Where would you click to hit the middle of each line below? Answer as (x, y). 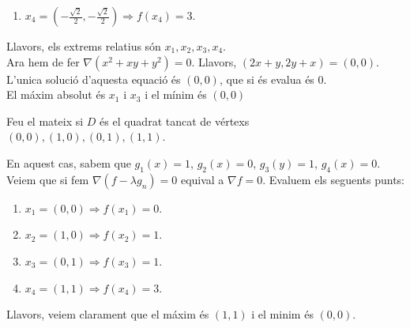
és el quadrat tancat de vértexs (175, 121)
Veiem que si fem (48, 179)
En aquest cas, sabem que (69, 162)
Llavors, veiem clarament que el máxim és (108, 314)
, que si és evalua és (267, 79)
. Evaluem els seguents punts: (334, 179)
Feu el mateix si (45, 121)
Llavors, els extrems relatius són (84, 46)
